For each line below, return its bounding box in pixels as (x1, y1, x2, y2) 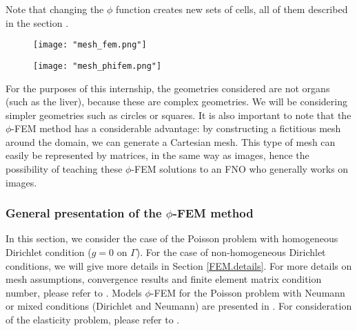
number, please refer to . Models (6, 285, 142, 299)
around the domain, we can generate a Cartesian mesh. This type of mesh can (6, 134, 336, 149)
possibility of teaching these (6, 162, 123, 176)
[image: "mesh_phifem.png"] (33, 61, 162, 71)
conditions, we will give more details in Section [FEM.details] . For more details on (6, 258, 352, 273)
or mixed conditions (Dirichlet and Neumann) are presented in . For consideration (6, 299, 352, 313)
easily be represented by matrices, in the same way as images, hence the (6, 148, 309, 162)
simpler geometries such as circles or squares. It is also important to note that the (6, 107, 351, 122)
